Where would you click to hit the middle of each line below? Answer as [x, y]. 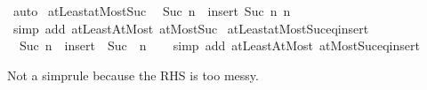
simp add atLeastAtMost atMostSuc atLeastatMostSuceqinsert [191, 28]
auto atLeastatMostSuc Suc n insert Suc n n [152, 11]
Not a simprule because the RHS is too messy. [133, 75]
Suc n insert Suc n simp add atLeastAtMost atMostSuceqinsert [219, 45]
